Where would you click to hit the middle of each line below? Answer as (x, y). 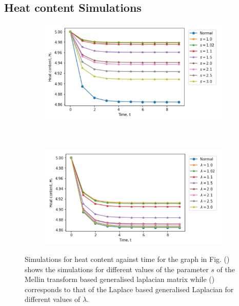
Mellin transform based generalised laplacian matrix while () (120, 279)
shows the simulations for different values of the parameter (117, 269)
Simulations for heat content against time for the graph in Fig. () (127, 259)
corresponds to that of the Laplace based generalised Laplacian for (129, 289)
